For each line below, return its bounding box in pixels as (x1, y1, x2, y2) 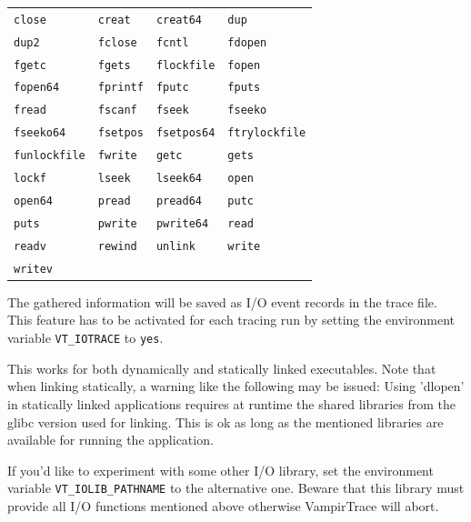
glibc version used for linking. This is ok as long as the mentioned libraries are (7, 412, 444, 431)
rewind (97, 239, 137, 253)
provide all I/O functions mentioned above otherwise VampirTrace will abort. (7, 496, 439, 515)
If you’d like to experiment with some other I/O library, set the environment (7, 460, 434, 479)
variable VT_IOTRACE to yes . (7, 328, 164, 347)
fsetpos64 (155, 126, 215, 140)
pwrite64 (155, 216, 209, 230)
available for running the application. (7, 430, 214, 449)
